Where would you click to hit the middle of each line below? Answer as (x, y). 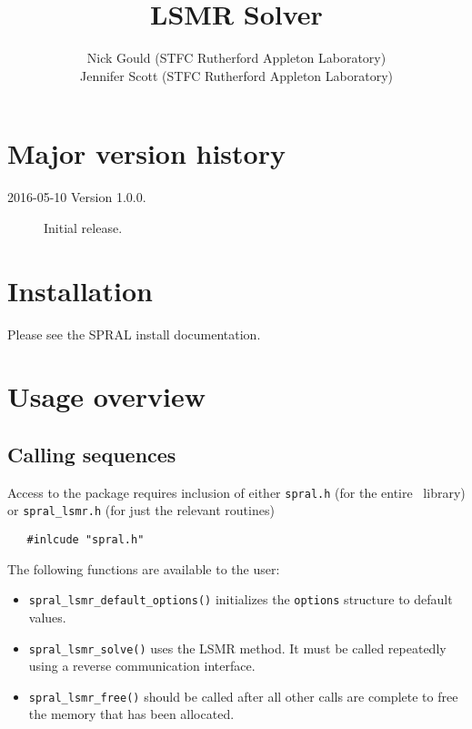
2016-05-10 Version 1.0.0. (77, 197)
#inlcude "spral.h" (85, 540)
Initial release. (83, 227)
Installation (80, 290)
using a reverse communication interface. (142, 666)
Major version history (146, 153)
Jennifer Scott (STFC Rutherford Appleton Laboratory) (236, 75)
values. (47, 617)
